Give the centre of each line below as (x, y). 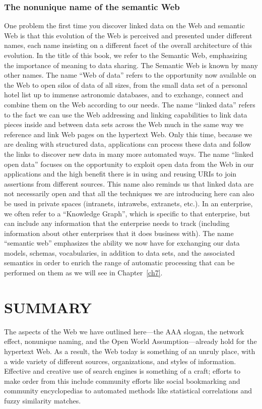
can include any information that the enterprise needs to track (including (117, 223)
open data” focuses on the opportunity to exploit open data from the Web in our (129, 164)
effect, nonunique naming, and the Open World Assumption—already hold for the (130, 341)
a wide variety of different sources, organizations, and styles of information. (120, 361)
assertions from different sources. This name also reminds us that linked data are (129, 183)
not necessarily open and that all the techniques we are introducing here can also (129, 193)
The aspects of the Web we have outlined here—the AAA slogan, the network (124, 331)
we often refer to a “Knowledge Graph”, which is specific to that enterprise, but (127, 213)
